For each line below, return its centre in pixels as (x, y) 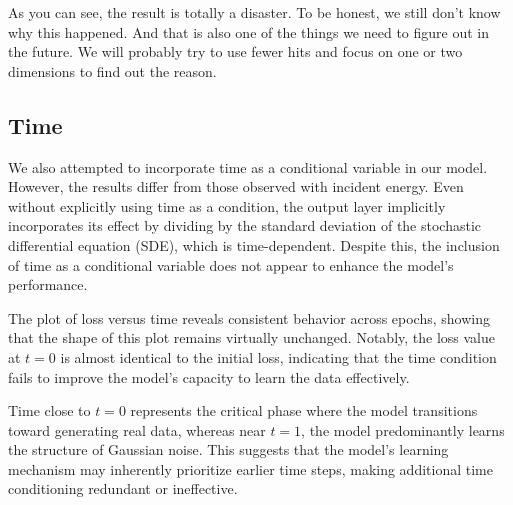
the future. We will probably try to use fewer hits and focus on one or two (235, 51)
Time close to (49, 410)
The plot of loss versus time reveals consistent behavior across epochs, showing (249, 317)
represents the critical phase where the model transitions (304, 410)
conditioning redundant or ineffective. (123, 488)
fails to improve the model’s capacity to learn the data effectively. (209, 376)
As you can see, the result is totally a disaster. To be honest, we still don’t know (254, 12)
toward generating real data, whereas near (137, 429)
